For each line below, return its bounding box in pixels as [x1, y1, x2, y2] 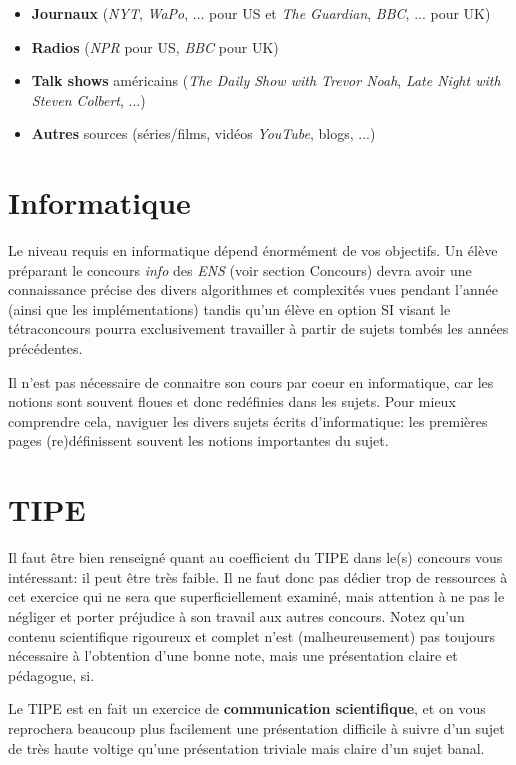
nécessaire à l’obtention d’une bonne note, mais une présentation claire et [8, 645, 458, 666]
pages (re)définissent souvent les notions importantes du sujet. [8, 430, 389, 451]
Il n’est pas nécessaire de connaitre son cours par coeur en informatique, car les [8, 371, 494, 392]
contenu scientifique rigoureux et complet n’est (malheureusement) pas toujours [8, 625, 496, 646]
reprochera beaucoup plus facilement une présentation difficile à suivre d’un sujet [8, 717, 505, 738]
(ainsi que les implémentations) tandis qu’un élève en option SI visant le [8, 298, 451, 319]
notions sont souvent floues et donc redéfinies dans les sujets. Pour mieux [8, 391, 456, 412]
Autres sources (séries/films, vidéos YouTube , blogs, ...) [31, 123, 376, 144]
